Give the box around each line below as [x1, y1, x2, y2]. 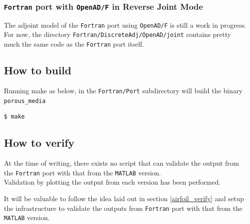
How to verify [4, 135, 75, 150]
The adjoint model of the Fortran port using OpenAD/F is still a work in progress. [4, 19, 247, 30]
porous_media [4, 97, 46, 104]
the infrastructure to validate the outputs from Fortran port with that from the [4, 203, 243, 213]
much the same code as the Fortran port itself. [4, 39, 144, 49]
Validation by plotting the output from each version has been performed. [4, 177, 221, 187]
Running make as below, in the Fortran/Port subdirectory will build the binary [4, 85, 243, 95]
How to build [4, 63, 71, 78]
